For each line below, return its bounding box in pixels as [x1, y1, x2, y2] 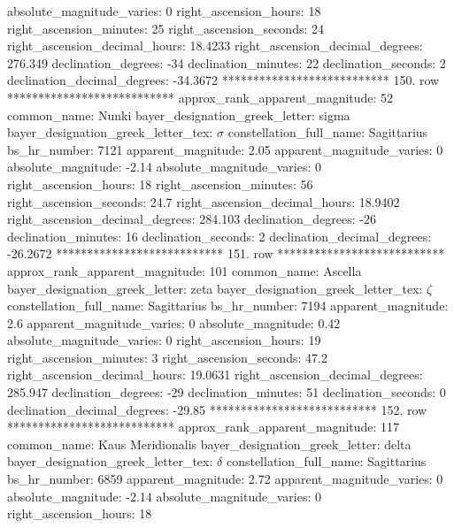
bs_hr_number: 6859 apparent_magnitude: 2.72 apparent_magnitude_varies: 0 [7, 470, 443, 488]
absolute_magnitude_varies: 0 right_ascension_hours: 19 [7, 331, 321, 349]
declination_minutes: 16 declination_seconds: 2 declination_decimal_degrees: [7, 226, 432, 245]
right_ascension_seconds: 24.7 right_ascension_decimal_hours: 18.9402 [7, 192, 400, 210]
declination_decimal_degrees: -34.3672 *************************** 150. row [7, 71, 440, 89]
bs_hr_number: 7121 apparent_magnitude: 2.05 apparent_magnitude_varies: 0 [7, 140, 443, 158]
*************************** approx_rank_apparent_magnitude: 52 [7, 88, 394, 106]
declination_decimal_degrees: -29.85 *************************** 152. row [7, 400, 427, 418]
